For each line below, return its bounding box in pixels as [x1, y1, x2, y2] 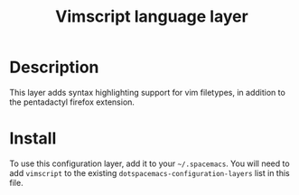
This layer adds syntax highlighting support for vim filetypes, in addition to [9, 87, 286, 97]
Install [9, 128, 57, 149]
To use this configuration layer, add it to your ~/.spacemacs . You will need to [9, 158, 291, 169]
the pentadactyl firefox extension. [9, 97, 135, 107]
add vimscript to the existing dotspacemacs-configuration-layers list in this [9, 167, 291, 178]
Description [9, 57, 99, 78]
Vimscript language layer [55, 6, 248, 27]
